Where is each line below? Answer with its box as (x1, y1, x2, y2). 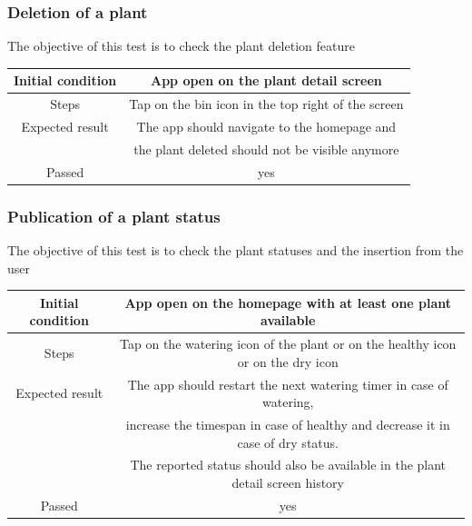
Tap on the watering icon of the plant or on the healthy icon (120, 334, 457, 353)
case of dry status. (237, 432, 339, 452)
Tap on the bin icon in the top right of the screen (129, 94, 404, 114)
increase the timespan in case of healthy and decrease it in (125, 415, 450, 433)
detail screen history (231, 473, 344, 492)
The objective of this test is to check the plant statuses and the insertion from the (7, 241, 464, 259)
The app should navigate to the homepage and (136, 117, 397, 135)
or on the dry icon (237, 352, 339, 371)
